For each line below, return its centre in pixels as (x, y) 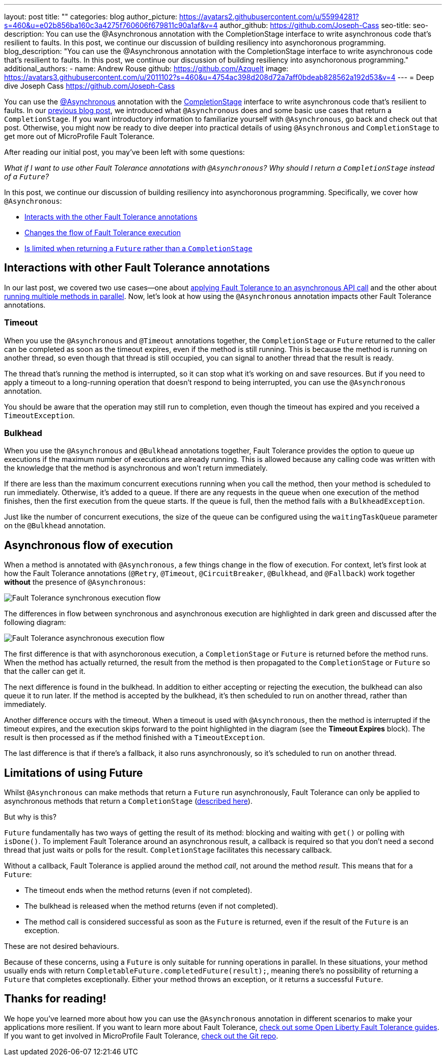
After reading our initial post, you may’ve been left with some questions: (124, 152)
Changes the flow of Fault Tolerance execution (103, 233)
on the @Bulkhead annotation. (55, 526)
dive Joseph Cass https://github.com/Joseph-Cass (90, 86)
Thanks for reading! (55, 999)
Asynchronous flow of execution (89, 545)
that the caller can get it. (45, 671)
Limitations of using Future (74, 773)
